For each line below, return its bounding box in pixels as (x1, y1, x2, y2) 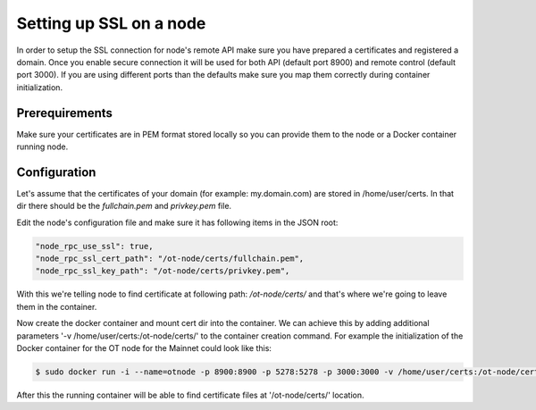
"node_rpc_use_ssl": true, (35, 241, 154, 251)
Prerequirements (16, 105, 113, 121)
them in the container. (16, 301, 97, 312)
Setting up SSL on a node (16, 13, 206, 33)
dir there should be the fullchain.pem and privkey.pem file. (16, 201, 232, 212)
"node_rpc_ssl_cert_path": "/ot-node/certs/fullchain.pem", (35, 254, 305, 264)
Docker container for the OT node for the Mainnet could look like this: (16, 343, 272, 354)
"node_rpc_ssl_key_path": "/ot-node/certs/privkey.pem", (35, 266, 290, 276)
